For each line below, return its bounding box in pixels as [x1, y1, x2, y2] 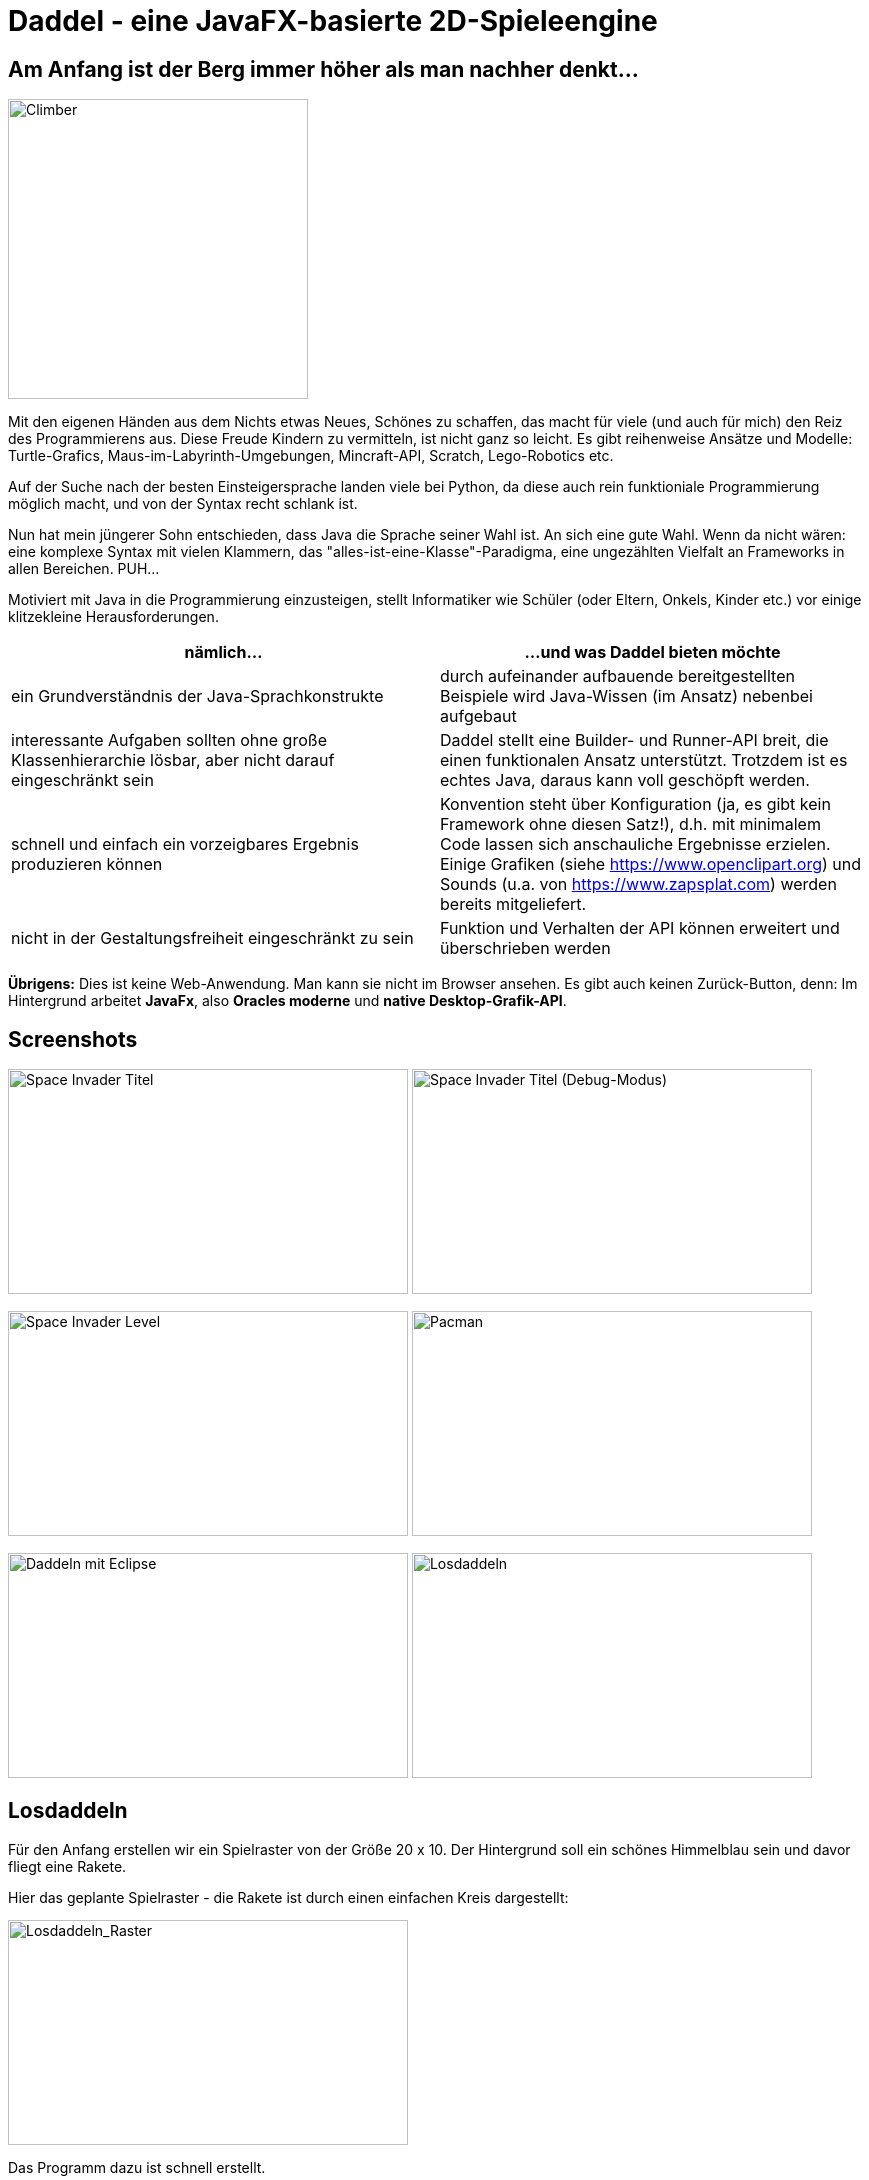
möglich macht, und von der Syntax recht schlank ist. [8, 495, 358, 513]
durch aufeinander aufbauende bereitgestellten [440, 666, 795, 687]
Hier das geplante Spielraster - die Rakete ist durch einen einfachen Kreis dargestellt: [8, 1888, 569, 1906]
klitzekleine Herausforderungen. [8, 608, 219, 626]
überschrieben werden [440, 938, 611, 959]
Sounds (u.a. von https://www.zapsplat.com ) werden [440, 874, 837, 895]
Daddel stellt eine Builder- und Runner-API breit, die [440, 730, 829, 751]
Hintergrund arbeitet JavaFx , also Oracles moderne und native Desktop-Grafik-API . [8, 992, 567, 1010]
